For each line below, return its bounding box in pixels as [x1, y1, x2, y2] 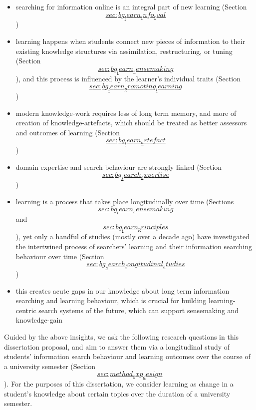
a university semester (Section [4, 361, 96, 371]
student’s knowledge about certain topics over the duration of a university [4, 388, 231, 399]
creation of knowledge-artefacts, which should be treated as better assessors [15, 117, 247, 128]
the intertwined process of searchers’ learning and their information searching [15, 241, 253, 252]
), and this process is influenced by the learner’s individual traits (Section [15, 73, 241, 83]
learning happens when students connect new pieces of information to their [15, 35, 246, 46]
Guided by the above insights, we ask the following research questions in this [4, 332, 239, 342]
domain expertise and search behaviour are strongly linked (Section [15, 161, 222, 172]
